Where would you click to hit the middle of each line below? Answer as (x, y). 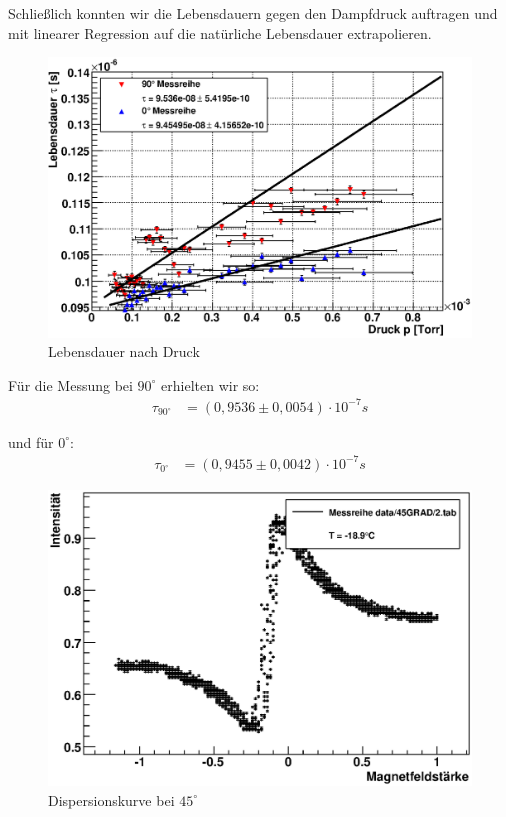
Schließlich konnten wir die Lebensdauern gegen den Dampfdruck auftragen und (253, 13)
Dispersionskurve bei (111, 799)
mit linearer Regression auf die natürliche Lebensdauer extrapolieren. (220, 32)
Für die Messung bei (70, 384)
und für (31, 441)
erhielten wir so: (210, 384)
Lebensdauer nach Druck (124, 351)
